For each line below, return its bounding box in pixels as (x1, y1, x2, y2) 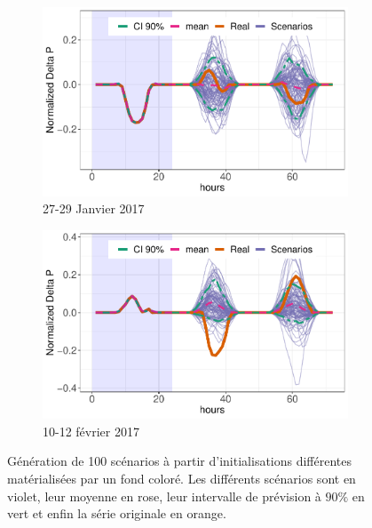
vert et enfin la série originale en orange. (7, 504, 226, 523)
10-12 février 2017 (43, 421, 139, 440)
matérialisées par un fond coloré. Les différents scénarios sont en (7, 469, 356, 487)
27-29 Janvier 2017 (43, 199, 145, 218)
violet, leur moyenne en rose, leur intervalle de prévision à (7, 486, 321, 505)
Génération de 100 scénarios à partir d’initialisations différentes (7, 452, 352, 470)
